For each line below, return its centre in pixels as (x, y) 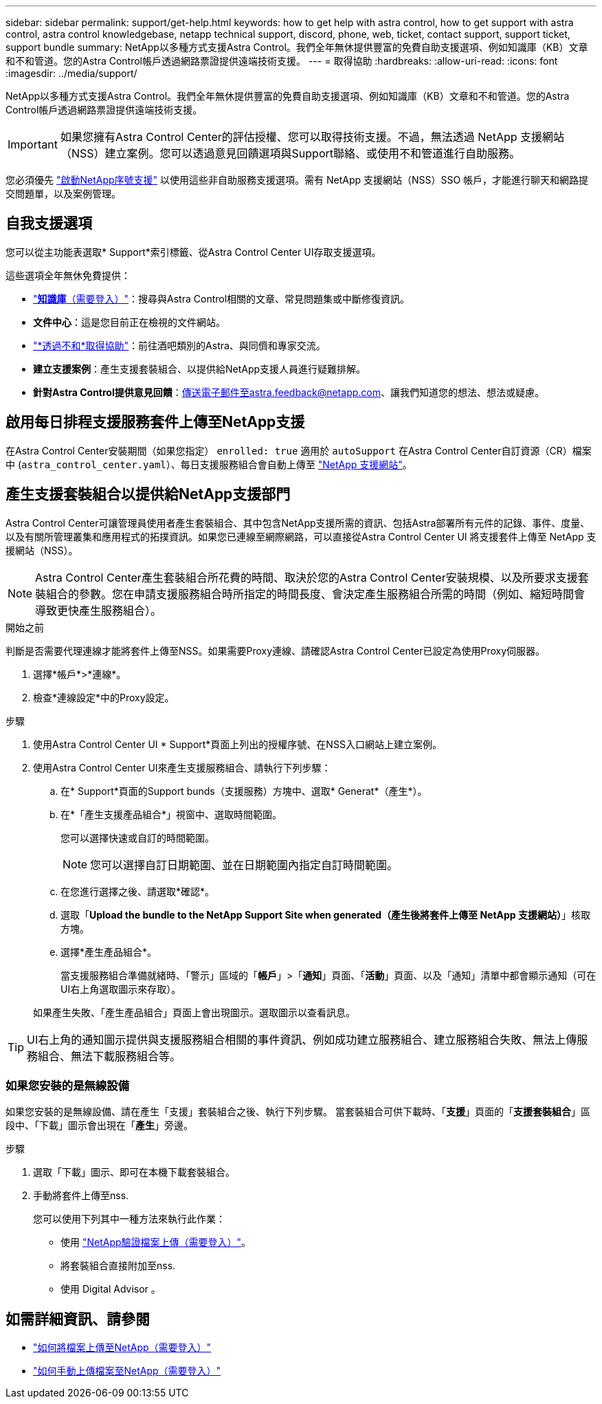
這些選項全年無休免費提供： (68, 275)
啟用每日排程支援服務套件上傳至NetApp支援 (155, 422)
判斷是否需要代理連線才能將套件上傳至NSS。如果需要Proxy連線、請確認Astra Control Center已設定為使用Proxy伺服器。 (276, 650)
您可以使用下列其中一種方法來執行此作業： (129, 1219)
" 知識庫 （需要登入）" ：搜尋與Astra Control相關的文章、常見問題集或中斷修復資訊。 (222, 298)
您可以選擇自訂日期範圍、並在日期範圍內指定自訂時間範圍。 (244, 865)
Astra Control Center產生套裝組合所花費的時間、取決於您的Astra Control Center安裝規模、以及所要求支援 (306, 577)
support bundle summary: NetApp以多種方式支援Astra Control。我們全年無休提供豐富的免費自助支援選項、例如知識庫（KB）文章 (297, 47)
